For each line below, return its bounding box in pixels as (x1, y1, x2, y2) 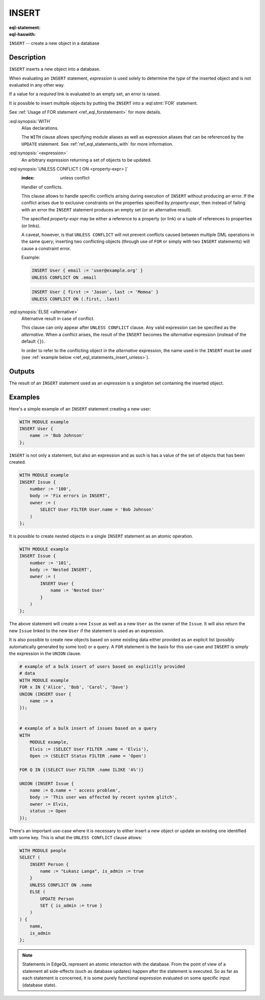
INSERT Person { (29, 861, 69, 867)
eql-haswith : (9, 31, 36, 37)
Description (9, 53, 46, 61)
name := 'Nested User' (50, 588, 105, 593)
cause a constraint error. (21, 245, 71, 251)
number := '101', (29, 560, 72, 565)
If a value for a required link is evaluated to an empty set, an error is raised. (9, 91, 161, 97)
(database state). (22, 982, 57, 988)
